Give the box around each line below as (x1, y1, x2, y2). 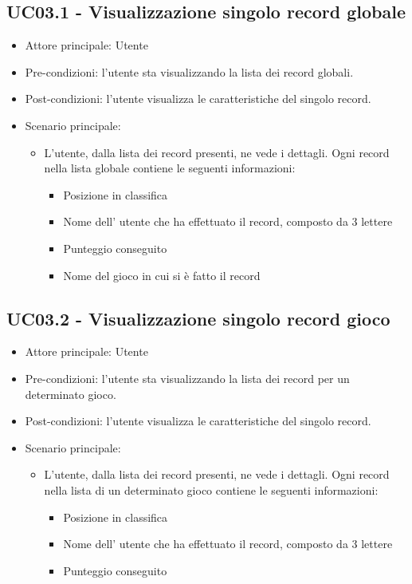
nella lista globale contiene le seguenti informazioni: (44, 160, 296, 176)
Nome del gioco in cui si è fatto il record (63, 266, 261, 283)
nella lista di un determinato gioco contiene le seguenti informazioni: (44, 481, 379, 498)
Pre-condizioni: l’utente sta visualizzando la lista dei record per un (25, 369, 350, 386)
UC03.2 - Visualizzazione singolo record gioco (6, 306, 390, 330)
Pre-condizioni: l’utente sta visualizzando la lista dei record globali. (25, 63, 354, 80)
